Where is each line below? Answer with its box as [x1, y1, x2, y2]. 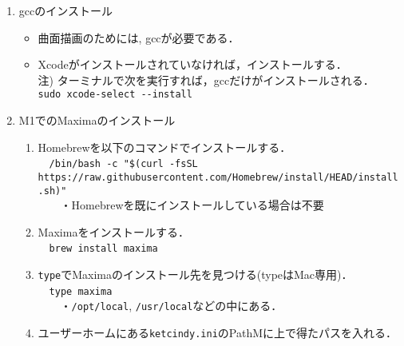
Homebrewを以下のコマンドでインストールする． [38, 138, 291, 155]
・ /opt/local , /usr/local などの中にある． [60, 297, 283, 314]
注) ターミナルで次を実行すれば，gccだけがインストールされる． [38, 71, 374, 88]
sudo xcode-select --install [38, 89, 192, 101]
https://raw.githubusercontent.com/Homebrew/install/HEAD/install [38, 171, 398, 183]
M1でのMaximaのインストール [18, 112, 176, 129]
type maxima [49, 285, 113, 297]
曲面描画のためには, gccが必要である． [38, 29, 240, 46]
